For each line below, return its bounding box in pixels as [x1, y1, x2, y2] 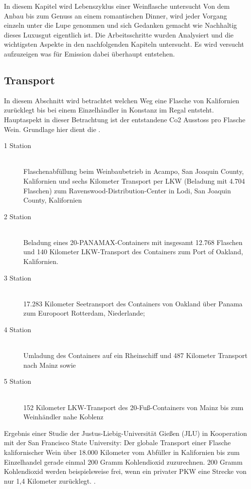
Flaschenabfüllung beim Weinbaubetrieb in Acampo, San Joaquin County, [23, 166, 244, 176]
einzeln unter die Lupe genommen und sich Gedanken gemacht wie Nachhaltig [4, 20, 237, 30]
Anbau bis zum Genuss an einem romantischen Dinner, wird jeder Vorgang [4, 10, 227, 20]
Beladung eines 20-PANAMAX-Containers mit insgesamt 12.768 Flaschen [23, 237, 243, 247]
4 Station [4, 324, 32, 335]
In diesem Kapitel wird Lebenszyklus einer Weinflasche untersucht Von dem [4, 1, 230, 11]
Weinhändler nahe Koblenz [23, 412, 104, 422]
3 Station [4, 272, 32, 282]
